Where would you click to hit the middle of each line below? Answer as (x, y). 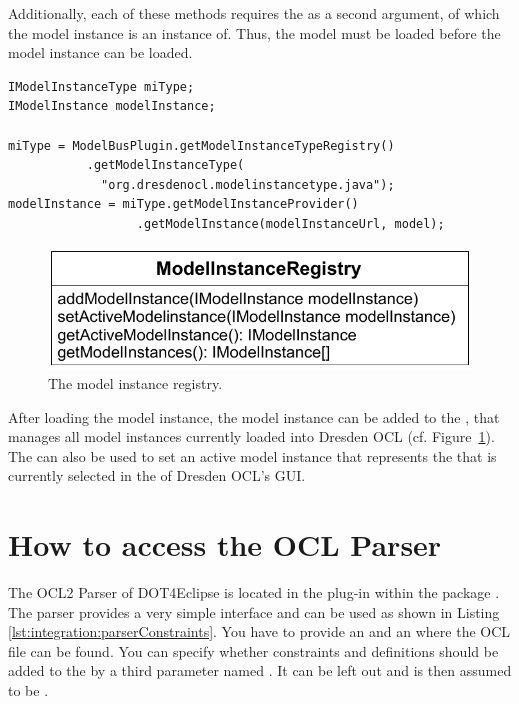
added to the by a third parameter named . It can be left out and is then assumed (260, 670)
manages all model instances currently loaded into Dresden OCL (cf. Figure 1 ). (251, 436)
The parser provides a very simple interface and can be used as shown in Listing (254, 611)
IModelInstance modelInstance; (112, 106)
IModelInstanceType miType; (101, 86)
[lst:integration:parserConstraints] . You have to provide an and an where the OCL (259, 631)
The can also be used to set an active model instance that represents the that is (252, 455)
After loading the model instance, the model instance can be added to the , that (254, 416)
